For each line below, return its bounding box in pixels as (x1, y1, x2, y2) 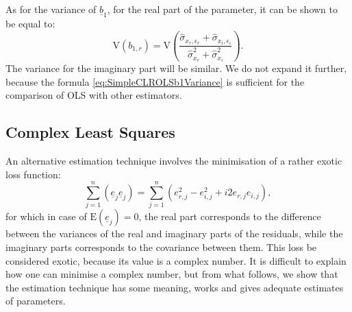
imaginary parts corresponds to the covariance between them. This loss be (5, 240, 317, 254)
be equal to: (5, 16, 55, 31)
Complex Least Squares (5, 121, 175, 143)
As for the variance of (5, 2, 97, 16)
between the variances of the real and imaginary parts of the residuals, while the (5, 226, 343, 241)
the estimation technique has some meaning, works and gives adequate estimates (5, 280, 344, 294)
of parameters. (5, 293, 66, 308)
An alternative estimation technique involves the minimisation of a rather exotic (5, 154, 342, 168)
